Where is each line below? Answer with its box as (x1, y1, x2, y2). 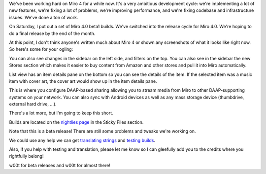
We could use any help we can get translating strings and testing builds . (9, 137, 155, 143)
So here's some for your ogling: (9, 46, 73, 52)
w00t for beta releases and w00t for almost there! (9, 162, 110, 168)
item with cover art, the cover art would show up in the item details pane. (9, 78, 157, 84)
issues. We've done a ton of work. (9, 14, 78, 20)
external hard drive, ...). (9, 101, 57, 107)
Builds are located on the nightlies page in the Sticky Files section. (9, 119, 144, 125)
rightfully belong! (9, 153, 44, 159)
